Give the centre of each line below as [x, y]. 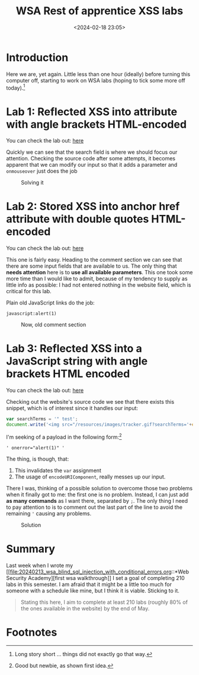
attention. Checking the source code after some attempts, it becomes [91, 159]
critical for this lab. [29, 291]
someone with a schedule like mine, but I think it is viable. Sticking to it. [93, 590]
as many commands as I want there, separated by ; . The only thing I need [97, 500]
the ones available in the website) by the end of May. [85, 608]
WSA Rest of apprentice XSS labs [99, 11]
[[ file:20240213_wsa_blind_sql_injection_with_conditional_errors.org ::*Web [98, 572]
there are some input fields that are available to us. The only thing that [92, 266]
